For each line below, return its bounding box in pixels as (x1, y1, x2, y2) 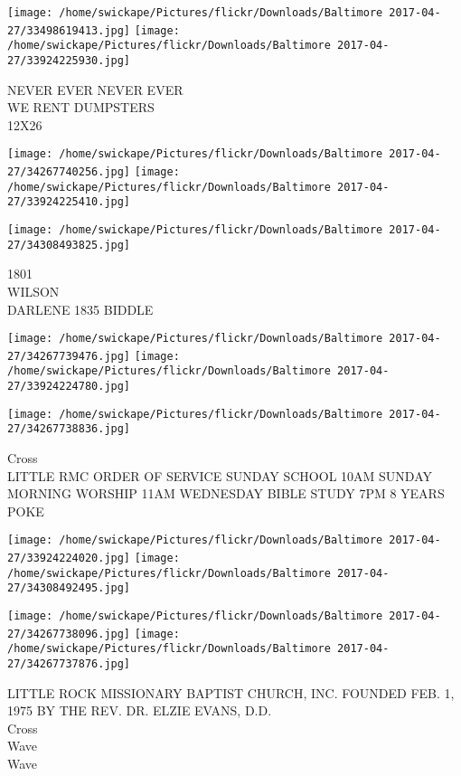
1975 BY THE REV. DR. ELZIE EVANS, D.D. (7, 701, 272, 720)
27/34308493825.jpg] (7, 238, 131, 251)
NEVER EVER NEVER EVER (7, 80, 183, 99)
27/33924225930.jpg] (7, 53, 131, 67)
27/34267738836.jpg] (7, 422, 131, 436)
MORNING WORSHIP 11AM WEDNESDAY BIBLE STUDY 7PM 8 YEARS (7, 484, 445, 503)
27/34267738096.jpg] (7, 627, 131, 640)
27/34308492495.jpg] (7, 582, 131, 595)
